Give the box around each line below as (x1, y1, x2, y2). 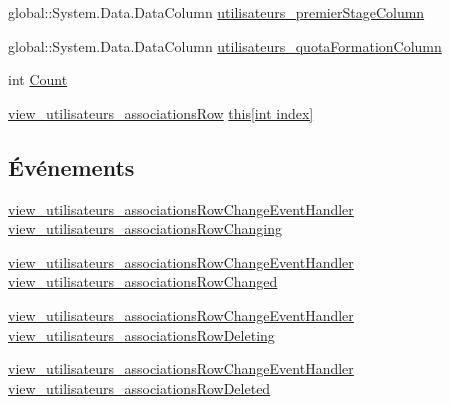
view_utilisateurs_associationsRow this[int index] (8, 102, 314, 123)
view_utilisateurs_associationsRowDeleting (8, 324, 275, 345)
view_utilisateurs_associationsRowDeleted (8, 377, 271, 398)
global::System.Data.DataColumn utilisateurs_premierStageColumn (8, 2, 425, 22)
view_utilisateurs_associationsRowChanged (8, 271, 278, 292)
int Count (8, 69, 68, 90)
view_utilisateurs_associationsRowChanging (8, 218, 283, 239)
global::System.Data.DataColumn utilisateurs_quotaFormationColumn (8, 35, 442, 56)
